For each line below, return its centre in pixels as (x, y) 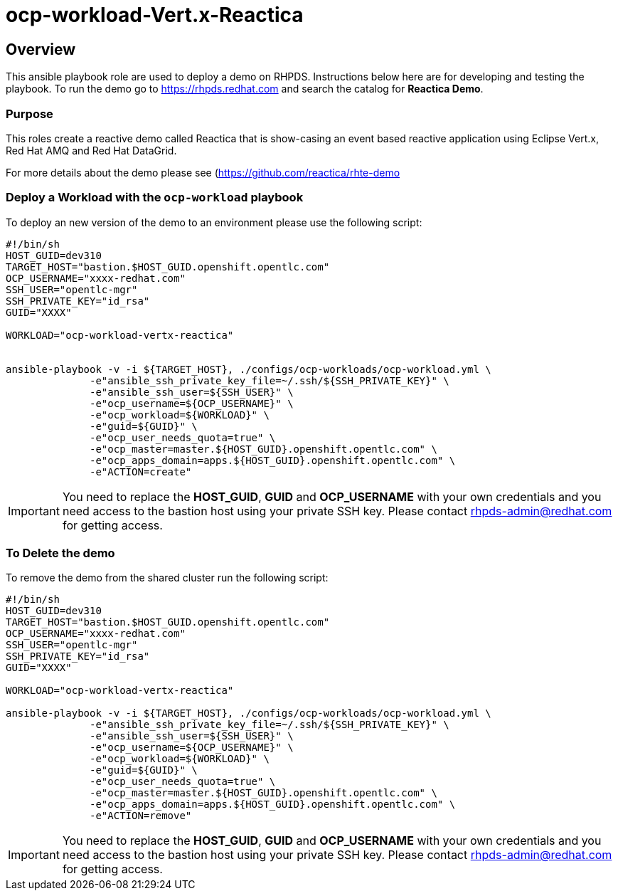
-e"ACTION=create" (141, 471)
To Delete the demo (60, 553)
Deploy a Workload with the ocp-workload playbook (155, 197)
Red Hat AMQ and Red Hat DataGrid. (91, 150)
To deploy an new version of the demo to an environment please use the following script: (214, 222)
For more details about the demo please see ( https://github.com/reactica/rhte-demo (203, 172)
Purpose (30, 114)
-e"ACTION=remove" (141, 816)
